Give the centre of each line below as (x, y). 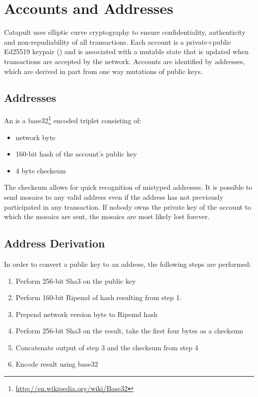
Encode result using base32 (57, 364)
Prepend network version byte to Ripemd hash (87, 314)
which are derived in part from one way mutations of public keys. (103, 71)
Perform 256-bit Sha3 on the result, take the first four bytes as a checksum (129, 331)
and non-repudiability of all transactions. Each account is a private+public (118, 41)
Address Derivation (55, 243)
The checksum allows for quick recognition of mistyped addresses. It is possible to (128, 187)
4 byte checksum (41, 170)
